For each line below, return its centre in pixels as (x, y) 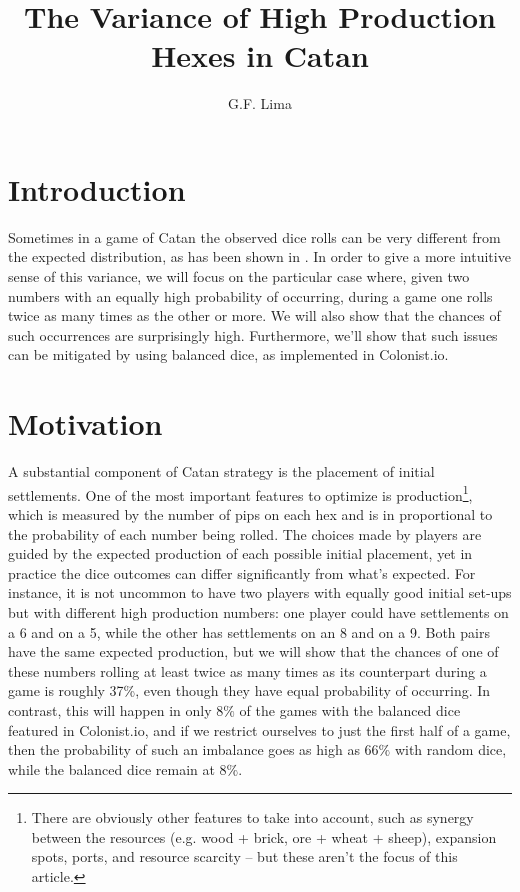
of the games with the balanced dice (350, 709)
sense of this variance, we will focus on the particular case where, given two (239, 276)
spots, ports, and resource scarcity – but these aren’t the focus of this (244, 856)
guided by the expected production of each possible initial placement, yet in (240, 553)
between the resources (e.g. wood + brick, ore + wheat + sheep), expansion (264, 836)
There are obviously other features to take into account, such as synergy (252, 817)
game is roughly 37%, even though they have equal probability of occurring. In (249, 690)
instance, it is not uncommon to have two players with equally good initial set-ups (260, 592)
